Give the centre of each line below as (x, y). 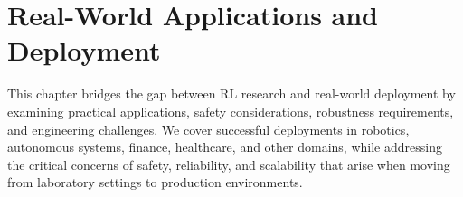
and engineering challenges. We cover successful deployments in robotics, (208, 129)
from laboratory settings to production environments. (155, 182)
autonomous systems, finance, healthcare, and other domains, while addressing (225, 147)
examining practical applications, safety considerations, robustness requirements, (231, 111)
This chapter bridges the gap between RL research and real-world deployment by (231, 94)
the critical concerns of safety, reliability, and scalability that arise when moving (229, 164)
